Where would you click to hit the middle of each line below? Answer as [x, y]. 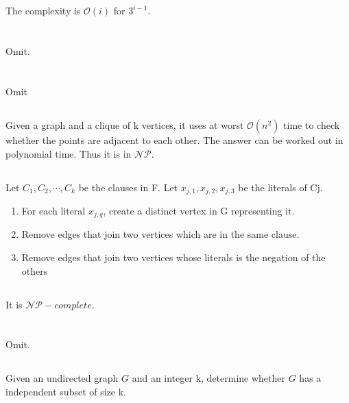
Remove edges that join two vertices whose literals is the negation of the [173, 257]
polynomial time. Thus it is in [69, 153]
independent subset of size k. [66, 391]
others [35, 270]
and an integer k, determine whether [209, 378]
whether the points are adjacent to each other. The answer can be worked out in [174, 139]
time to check [312, 124]
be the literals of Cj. [280, 187]
